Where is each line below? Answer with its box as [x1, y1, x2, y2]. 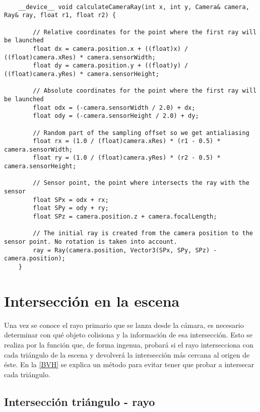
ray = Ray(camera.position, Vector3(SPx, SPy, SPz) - [33, 246, 217, 254]
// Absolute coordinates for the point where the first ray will [33, 87, 257, 95]
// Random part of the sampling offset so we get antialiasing [33, 129, 249, 136]
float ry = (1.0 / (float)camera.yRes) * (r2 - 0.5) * [33, 154, 221, 162]
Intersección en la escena [4, 290, 180, 311]
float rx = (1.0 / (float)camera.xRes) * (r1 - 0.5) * [33, 138, 221, 145]
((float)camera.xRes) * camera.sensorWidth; [4, 53, 156, 61]
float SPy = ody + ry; [33, 204, 109, 212]
